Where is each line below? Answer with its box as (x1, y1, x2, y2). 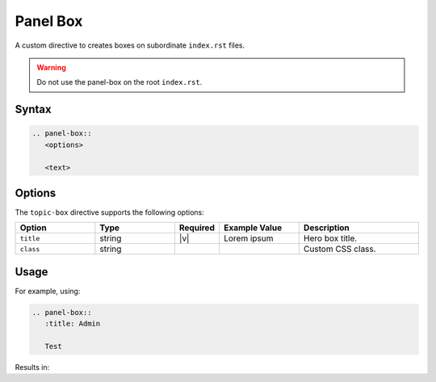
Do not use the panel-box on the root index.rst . (36, 78, 203, 87)
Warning (36, 62, 66, 72)
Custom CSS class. (303, 243, 376, 254)
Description (303, 222, 350, 233)
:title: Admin (44, 319, 101, 329)
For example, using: (15, 286, 81, 296)
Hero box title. (303, 233, 358, 244)
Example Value (223, 222, 283, 233)
